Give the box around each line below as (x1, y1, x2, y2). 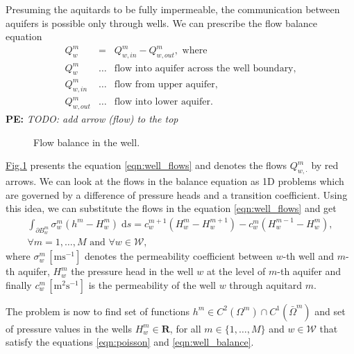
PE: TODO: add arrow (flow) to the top (6, 112, 178, 126)
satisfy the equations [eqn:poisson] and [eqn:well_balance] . (6, 335, 254, 349)
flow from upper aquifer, (114, 79, 218, 89)
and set (314, 303, 346, 318)
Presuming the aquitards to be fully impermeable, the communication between (6, 2, 340, 16)
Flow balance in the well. (33, 134, 140, 149)
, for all (169, 321, 201, 335)
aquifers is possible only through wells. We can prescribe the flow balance (6, 15, 318, 30)
